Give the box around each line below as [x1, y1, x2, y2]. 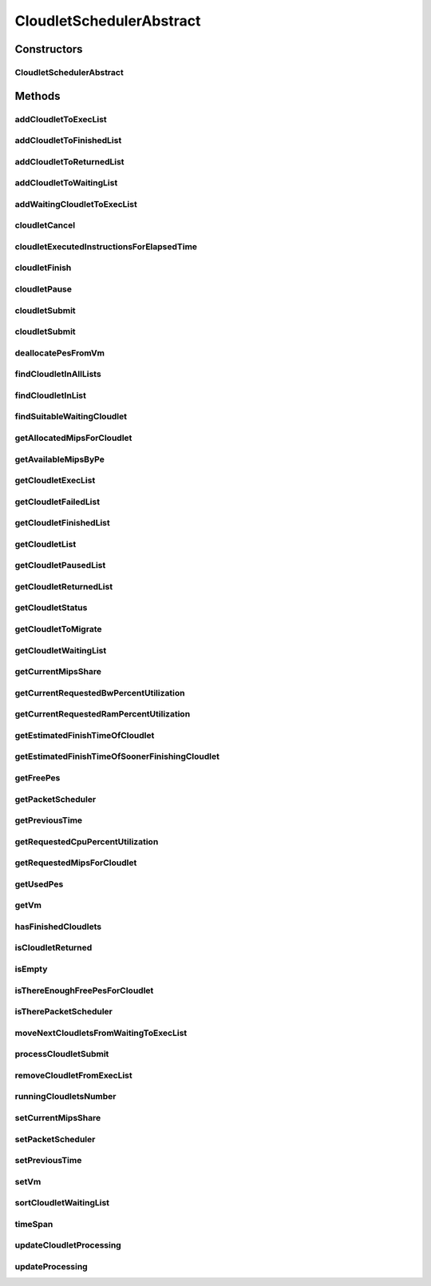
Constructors [14, 42, 83, 56]
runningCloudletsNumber [14, 1091, 117, 1102]
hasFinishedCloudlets [14, 921, 102, 932]
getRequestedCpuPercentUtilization [14, 836, 159, 847]
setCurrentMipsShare [14, 1112, 101, 1123]
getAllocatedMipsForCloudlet [14, 432, 132, 443]
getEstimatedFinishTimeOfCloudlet [14, 729, 155, 740]
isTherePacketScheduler [14, 1006, 113, 1018]
